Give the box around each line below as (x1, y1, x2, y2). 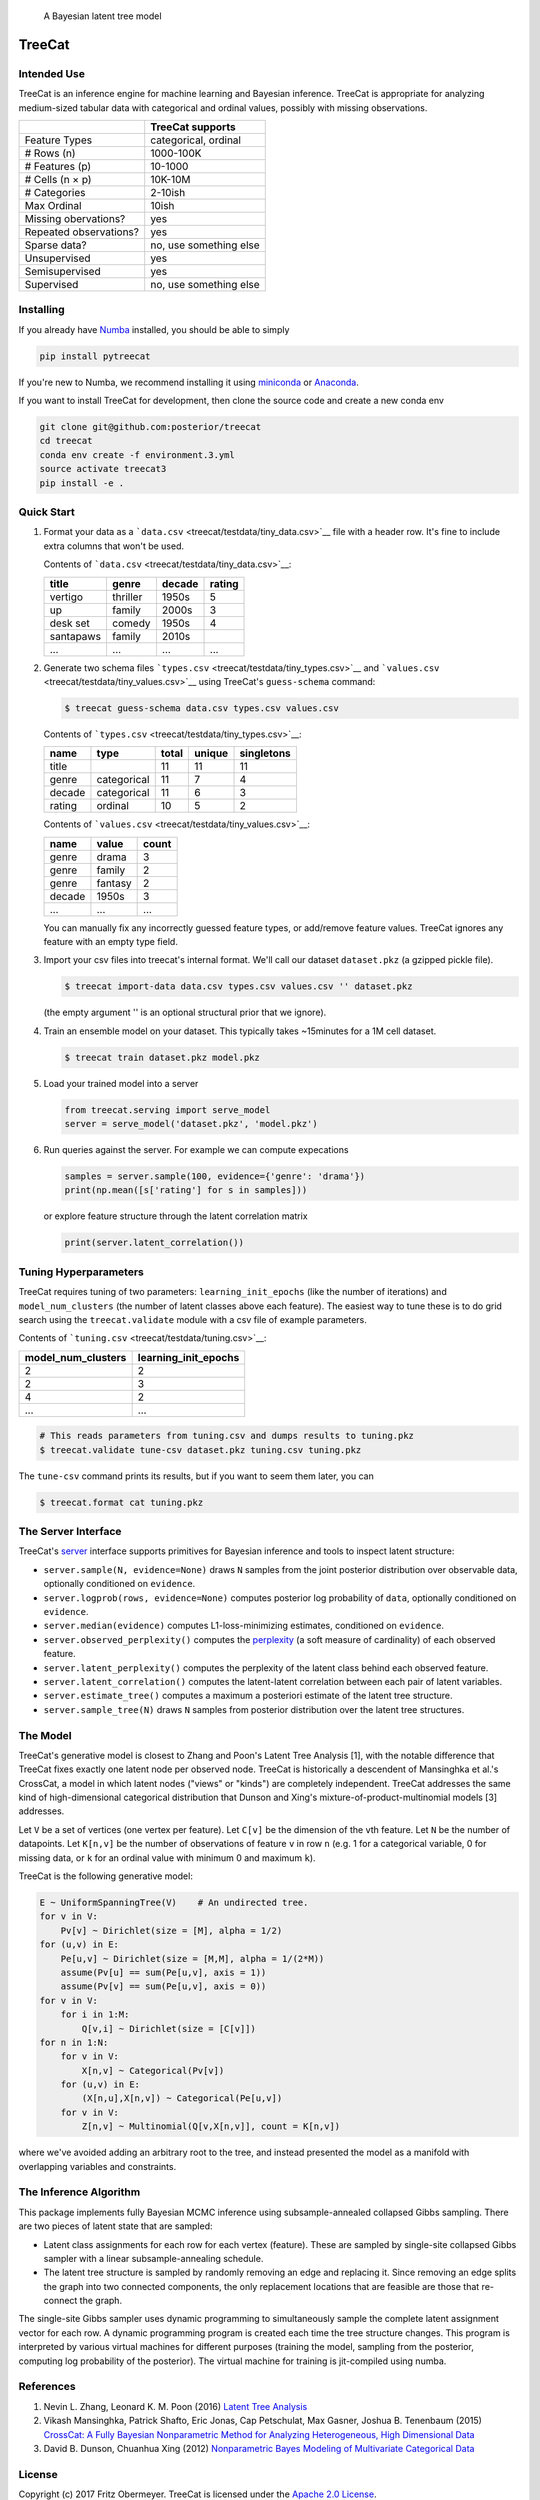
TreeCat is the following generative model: (18, 1870, 194, 1882)
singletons (239, 746, 292, 760)
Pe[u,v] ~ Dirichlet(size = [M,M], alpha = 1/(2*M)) (60, 1953, 325, 1964)
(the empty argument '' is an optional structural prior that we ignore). (43, 1006, 327, 1019)
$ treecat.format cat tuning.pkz (39, 1496, 204, 1508)
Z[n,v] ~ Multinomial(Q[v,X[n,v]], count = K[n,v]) (81, 2121, 341, 2132)
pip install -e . (39, 477, 125, 489)
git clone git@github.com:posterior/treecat (39, 421, 262, 433)
